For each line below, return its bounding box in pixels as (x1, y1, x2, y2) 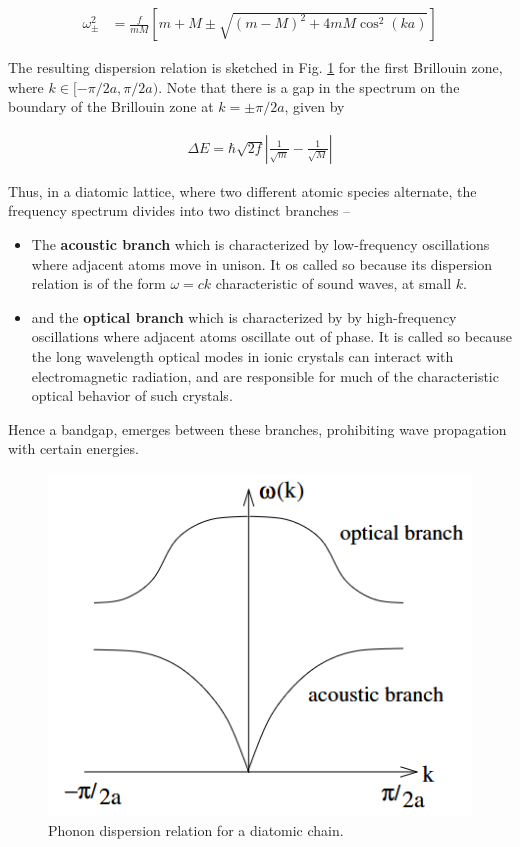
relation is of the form (31, 273, 166, 294)
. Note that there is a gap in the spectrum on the (158, 76, 460, 97)
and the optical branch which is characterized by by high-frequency (31, 306, 457, 327)
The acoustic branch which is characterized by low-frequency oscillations (31, 234, 490, 255)
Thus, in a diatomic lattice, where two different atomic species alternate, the (8, 180, 477, 201)
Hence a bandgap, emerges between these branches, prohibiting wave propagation (8, 418, 507, 439)
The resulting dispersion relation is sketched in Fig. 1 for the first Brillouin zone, (8, 57, 503, 78)
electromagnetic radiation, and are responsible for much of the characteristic (31, 365, 499, 386)
